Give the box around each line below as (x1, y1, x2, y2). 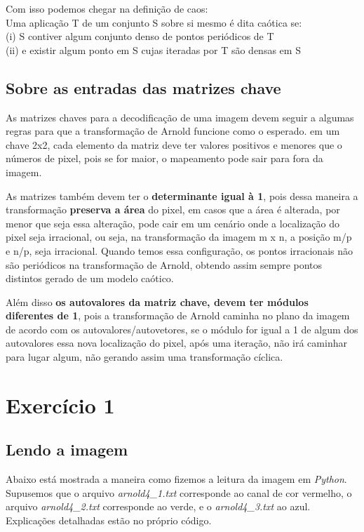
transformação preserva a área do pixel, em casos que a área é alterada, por (6, 202, 340, 217)
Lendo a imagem (6, 439, 128, 460)
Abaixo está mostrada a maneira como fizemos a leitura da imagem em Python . (6, 472, 347, 486)
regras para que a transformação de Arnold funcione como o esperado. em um (6, 124, 340, 138)
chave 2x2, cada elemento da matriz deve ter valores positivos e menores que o (6, 137, 342, 152)
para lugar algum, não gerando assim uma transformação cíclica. (6, 350, 283, 364)
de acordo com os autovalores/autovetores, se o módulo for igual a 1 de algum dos (6, 321, 358, 336)
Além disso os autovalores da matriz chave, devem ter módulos (6, 294, 309, 309)
